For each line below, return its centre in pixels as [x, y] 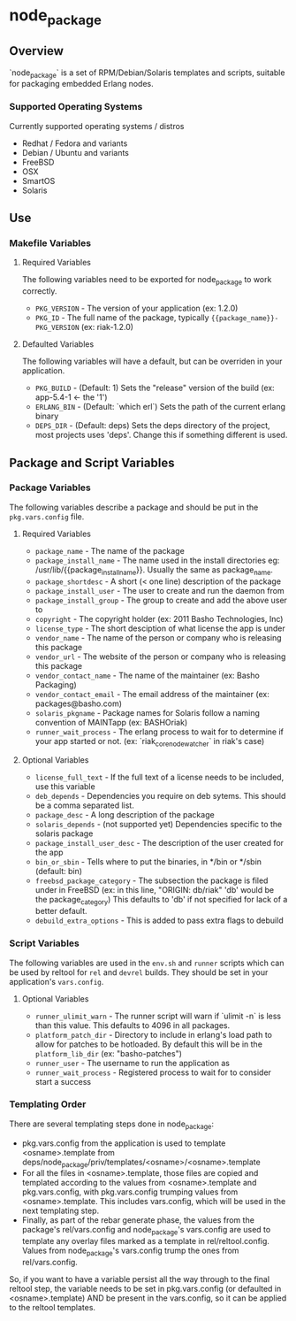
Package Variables [50, 488]
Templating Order [48, 1104]
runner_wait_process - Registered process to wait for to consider [153, 1072]
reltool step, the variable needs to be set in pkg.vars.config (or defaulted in [145, 1289]
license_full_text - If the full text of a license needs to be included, [159, 777]
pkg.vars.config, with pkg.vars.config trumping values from [130, 1192]
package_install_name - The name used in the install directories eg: [157, 560]
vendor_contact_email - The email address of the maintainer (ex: [152, 694]
